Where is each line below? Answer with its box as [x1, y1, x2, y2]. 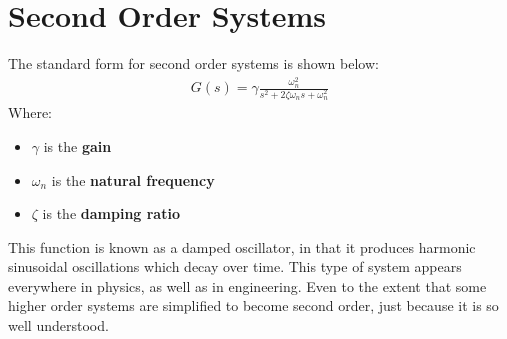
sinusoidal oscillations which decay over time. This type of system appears [8, 256, 462, 277]
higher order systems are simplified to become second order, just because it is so [8, 295, 499, 316]
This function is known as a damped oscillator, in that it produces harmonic [8, 236, 476, 257]
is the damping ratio [42, 203, 180, 224]
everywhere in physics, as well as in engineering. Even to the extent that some [8, 275, 487, 296]
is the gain [43, 135, 112, 156]
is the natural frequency [51, 169, 215, 190]
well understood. [8, 315, 109, 336]
